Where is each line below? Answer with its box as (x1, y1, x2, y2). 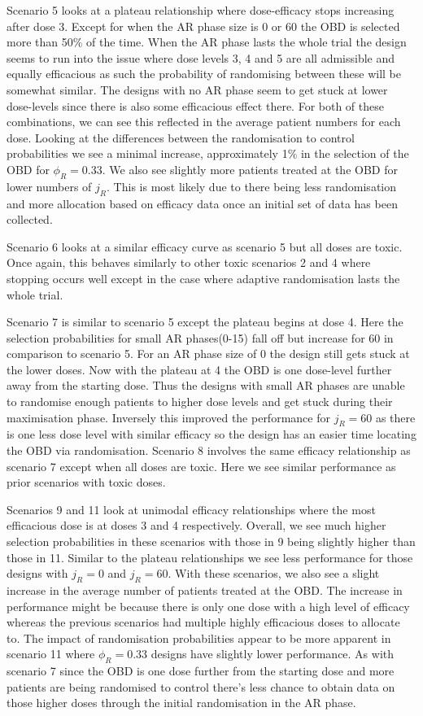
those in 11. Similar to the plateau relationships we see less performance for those (7, 548, 413, 565)
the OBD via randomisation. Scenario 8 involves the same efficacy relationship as (7, 442, 411, 459)
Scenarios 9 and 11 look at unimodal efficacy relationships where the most (7, 500, 376, 517)
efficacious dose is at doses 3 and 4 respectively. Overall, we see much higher (7, 517, 386, 534)
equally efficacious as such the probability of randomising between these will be (7, 65, 401, 82)
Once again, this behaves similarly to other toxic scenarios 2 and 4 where (7, 254, 371, 271)
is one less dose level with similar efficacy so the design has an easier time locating (7, 426, 416, 443)
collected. (7, 211, 53, 228)
